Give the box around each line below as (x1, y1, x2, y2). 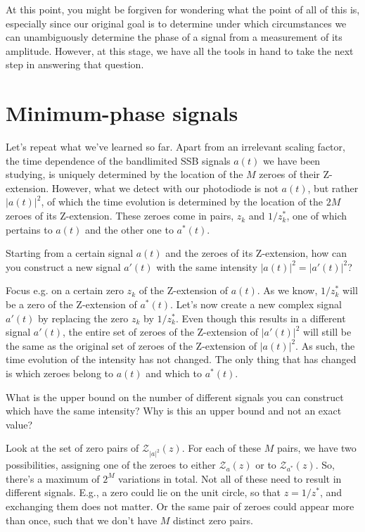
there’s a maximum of (6, 471, 100, 486)
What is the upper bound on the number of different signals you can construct (6, 389, 344, 404)
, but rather (307, 180, 359, 195)
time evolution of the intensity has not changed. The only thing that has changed (6, 352, 357, 367)
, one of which (286, 208, 347, 223)
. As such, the (295, 338, 355, 353)
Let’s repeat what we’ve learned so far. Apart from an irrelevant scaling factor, (6, 139, 345, 154)
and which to (146, 366, 203, 380)
